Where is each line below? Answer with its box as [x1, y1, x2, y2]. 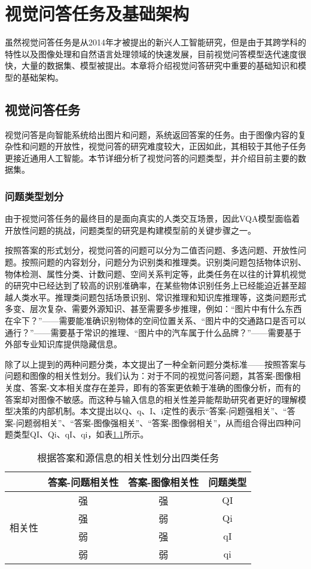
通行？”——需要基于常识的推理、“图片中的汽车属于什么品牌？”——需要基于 [5, 326, 301, 338]
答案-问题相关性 [48, 475, 119, 489]
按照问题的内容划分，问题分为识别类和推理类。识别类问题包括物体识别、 [21, 256, 306, 268]
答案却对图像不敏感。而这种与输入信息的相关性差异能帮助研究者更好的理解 [5, 393, 298, 405]
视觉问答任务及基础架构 [5, 1, 190, 26]
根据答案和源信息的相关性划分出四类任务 [37, 450, 219, 464]
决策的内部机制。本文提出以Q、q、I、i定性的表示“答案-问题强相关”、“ [13, 405, 287, 417]
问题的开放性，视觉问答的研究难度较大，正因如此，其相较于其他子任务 [29, 140, 306, 152]
